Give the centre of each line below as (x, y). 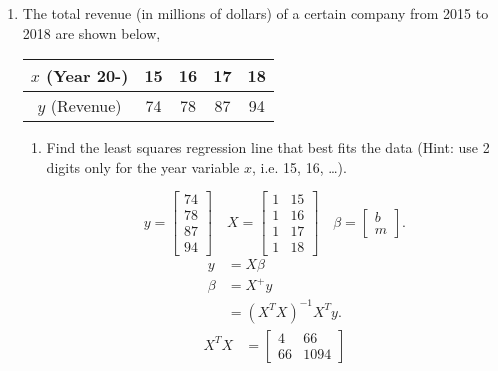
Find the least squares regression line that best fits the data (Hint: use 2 (268, 147)
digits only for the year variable (143, 166)
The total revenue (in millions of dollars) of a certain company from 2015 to (255, 13)
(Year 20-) (87, 76)
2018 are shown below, (91, 32)
